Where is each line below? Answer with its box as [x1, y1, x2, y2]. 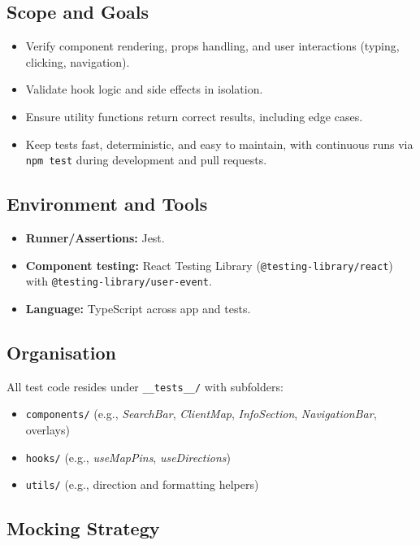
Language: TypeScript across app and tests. [25, 299, 251, 316]
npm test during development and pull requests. [25, 151, 267, 168]
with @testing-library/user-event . [25, 272, 212, 290]
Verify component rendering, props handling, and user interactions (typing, [25, 37, 400, 54]
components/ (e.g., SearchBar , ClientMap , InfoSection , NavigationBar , [25, 405, 377, 422]
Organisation [6, 339, 116, 364]
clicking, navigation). [25, 53, 130, 70]
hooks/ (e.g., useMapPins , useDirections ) [25, 448, 231, 465]
